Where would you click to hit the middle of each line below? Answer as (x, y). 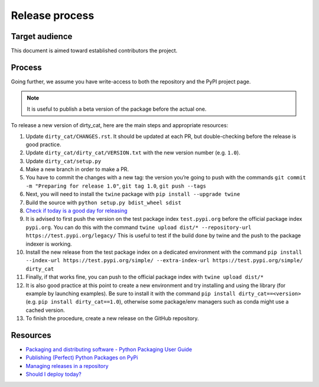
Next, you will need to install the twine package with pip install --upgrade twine (133, 194)
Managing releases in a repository (67, 366)
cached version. (45, 310)
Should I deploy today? (54, 374)
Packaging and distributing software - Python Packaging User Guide (109, 350)
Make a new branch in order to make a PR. (77, 169)
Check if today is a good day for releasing (77, 211)
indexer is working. (49, 244)
